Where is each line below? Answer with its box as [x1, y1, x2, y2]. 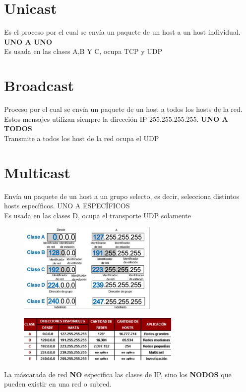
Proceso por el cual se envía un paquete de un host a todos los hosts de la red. [4, 104, 243, 114]
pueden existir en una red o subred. [4, 379, 112, 389]
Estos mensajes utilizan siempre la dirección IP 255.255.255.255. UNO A [4, 113, 228, 124]
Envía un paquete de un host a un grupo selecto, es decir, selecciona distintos [4, 191, 239, 201]
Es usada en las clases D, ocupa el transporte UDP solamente [4, 210, 191, 220]
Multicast [4, 162, 71, 182]
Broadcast [4, 75, 74, 96]
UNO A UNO [4, 36, 53, 47]
